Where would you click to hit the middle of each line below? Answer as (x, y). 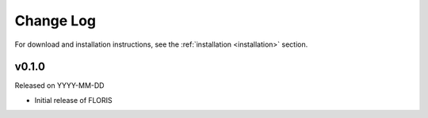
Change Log (55, 21)
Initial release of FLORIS (73, 100)
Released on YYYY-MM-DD (59, 86)
